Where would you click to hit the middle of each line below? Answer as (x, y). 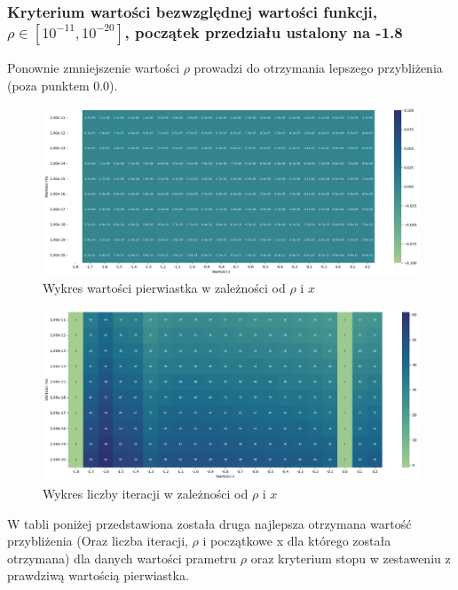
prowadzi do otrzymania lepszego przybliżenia (318, 68)
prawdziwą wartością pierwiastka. (98, 575)
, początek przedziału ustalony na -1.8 (264, 31)
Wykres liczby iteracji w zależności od (146, 493)
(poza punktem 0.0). (63, 85)
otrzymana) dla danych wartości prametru (122, 558)
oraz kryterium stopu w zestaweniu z (351, 558)
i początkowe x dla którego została (297, 541)
